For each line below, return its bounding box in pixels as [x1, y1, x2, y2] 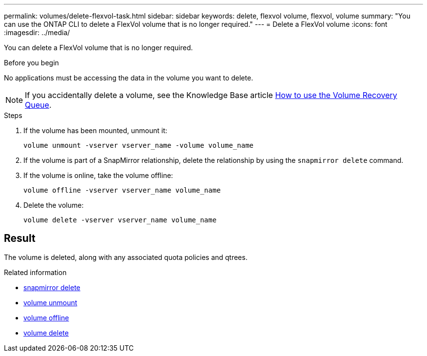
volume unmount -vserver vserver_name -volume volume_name [23, 141, 254, 149]
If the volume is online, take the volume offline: [23, 171, 173, 179]
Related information [4, 268, 67, 277]
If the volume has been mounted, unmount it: [23, 126, 168, 135]
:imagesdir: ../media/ [4, 28, 70, 37]
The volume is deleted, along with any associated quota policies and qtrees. [4, 253, 248, 261]
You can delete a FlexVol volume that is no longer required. [4, 43, 193, 52]
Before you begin [4, 59, 59, 67]
